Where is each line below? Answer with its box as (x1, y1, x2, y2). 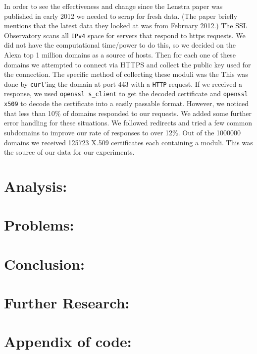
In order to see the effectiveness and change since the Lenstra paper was (4, 1, 223, 11)
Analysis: (4, 176, 67, 196)
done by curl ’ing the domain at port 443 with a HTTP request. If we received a (4, 78, 242, 89)
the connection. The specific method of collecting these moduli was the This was (4, 69, 248, 79)
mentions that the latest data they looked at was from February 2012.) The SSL (4, 20, 248, 31)
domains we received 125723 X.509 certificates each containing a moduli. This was (4, 137, 253, 147)
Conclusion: (4, 253, 85, 274)
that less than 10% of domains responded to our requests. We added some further (4, 108, 252, 118)
